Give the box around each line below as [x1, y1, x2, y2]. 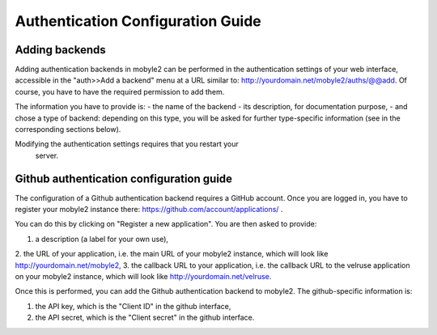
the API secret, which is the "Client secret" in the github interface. [35, 312, 255, 323]
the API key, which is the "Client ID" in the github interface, [35, 301, 231, 311]
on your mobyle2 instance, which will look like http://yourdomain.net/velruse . [15, 272, 272, 282]
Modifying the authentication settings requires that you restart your [15, 139, 239, 149]
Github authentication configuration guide [15, 172, 233, 185]
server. [35, 151, 59, 160]
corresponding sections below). [15, 125, 121, 134]
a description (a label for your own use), [35, 234, 169, 244]
